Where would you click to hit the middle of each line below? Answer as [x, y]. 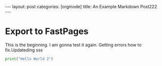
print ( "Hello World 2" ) [29, 59]
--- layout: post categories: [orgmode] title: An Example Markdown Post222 [81, 7]
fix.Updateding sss [24, 50]
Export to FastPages [47, 31]
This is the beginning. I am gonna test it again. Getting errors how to [73, 45]
